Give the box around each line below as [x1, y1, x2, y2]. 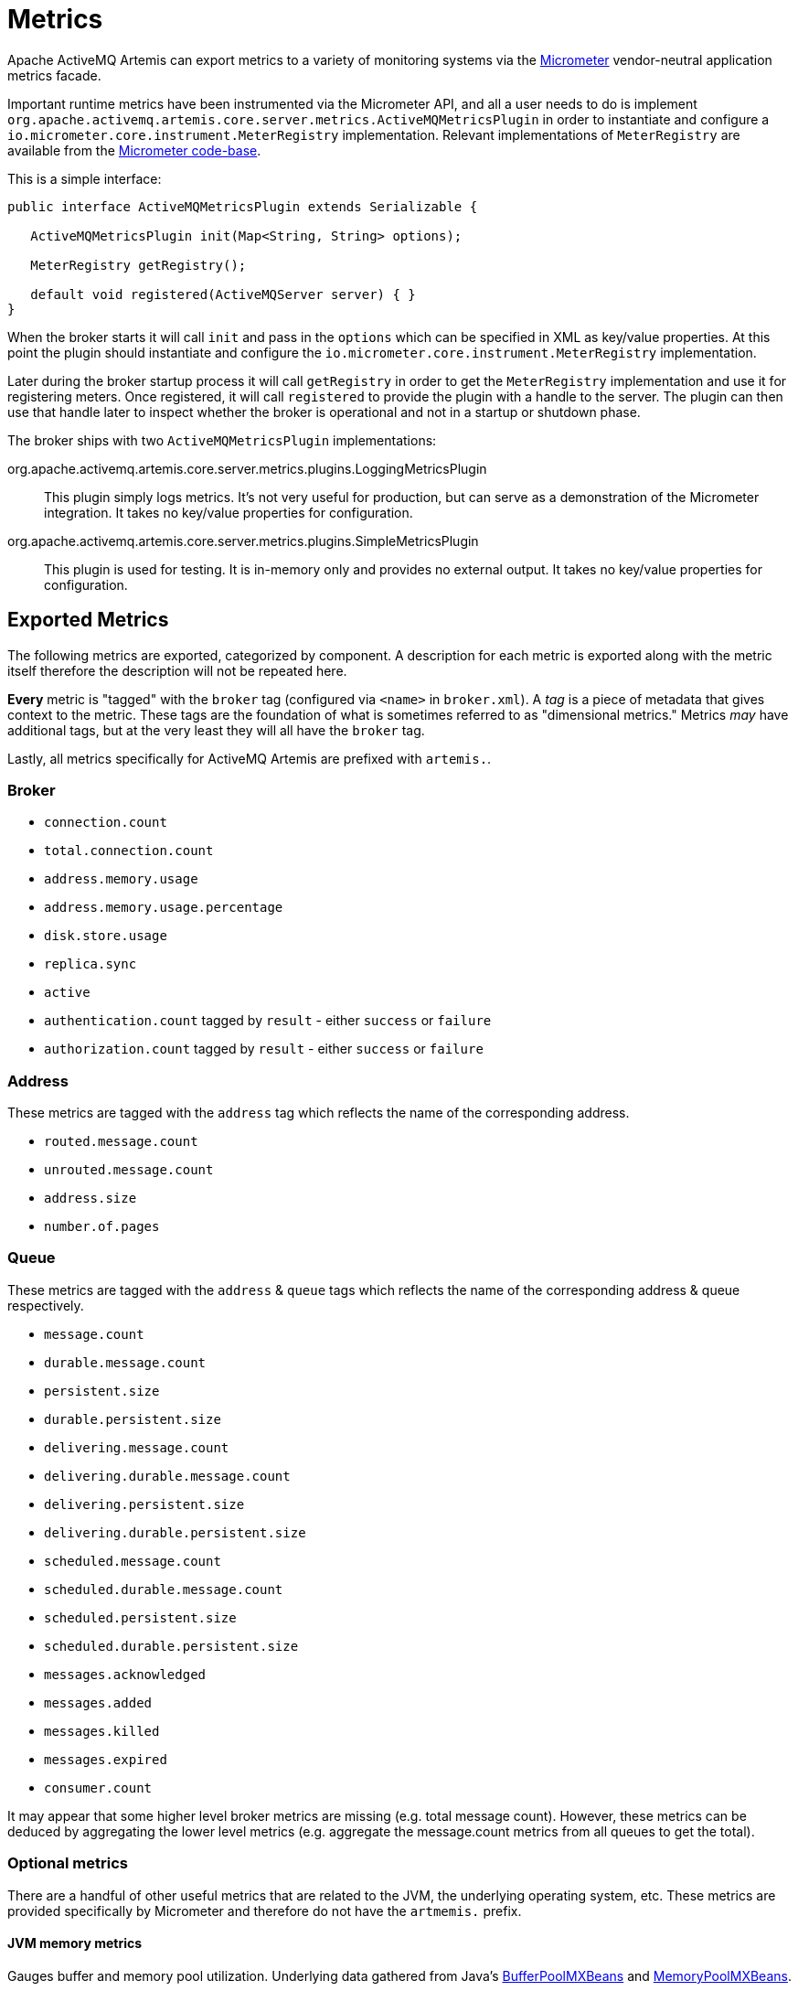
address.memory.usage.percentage [44, 900, 283, 915]
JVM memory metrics [7, 1935, 143, 1952]
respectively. [7, 1297, 84, 1313]
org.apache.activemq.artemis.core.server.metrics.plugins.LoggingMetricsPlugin [7, 460, 487, 476]
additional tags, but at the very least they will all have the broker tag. [7, 722, 425, 738]
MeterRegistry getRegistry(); [30, 257, 247, 273]
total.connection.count [44, 843, 214, 859]
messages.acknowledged [44, 1666, 207, 1682]
